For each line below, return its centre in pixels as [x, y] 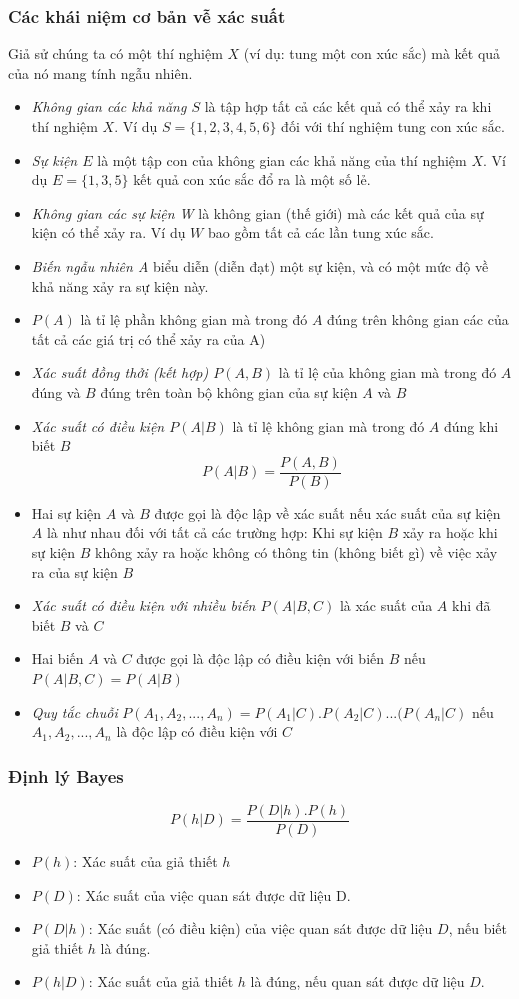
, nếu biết [477, 928]
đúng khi [471, 425]
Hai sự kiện [66, 512]
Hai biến [57, 658]
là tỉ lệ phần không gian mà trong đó [194, 319]
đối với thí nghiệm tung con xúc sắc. [393, 126]
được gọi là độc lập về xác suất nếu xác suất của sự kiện [327, 512]
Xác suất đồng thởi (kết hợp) [120, 372]
